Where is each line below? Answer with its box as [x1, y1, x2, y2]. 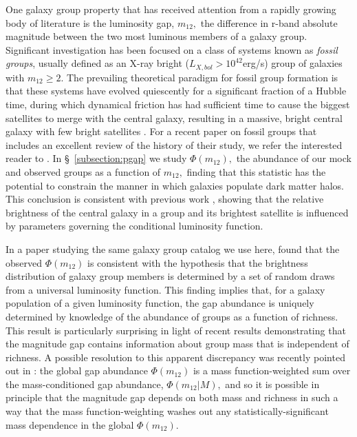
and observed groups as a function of [6, 164, 161, 179]
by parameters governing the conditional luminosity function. [6, 218, 263, 233]
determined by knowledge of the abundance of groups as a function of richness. [6, 309, 338, 323]
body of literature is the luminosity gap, [6, 15, 175, 30]
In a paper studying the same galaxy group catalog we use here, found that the [6, 241, 340, 256]
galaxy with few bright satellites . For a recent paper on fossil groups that [6, 124, 317, 139]
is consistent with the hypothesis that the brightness [87, 255, 308, 270]
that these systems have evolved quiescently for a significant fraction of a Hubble [6, 83, 347, 98]
